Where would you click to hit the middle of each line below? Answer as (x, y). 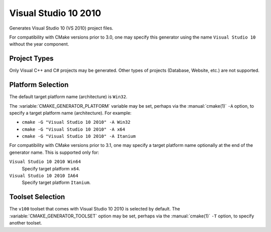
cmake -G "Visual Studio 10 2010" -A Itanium (79, 136)
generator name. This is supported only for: (54, 152)
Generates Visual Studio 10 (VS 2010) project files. (61, 28)
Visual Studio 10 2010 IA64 (44, 176)
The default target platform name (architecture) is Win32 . (68, 97)
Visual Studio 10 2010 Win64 (45, 162)
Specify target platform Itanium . (56, 182)
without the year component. (39, 44)
